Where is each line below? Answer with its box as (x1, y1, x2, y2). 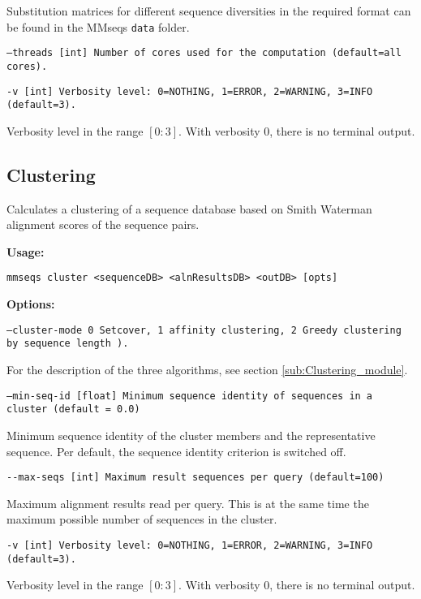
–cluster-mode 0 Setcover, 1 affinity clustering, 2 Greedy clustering (6, 324, 402, 336)
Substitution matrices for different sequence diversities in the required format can (6, 2, 411, 19)
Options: (6, 295, 55, 312)
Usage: (6, 243, 45, 260)
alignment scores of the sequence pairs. (6, 216, 200, 233)
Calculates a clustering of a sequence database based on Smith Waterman (6, 200, 372, 217)
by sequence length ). (6, 338, 129, 350)
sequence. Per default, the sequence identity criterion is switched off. (6, 442, 346, 459)
